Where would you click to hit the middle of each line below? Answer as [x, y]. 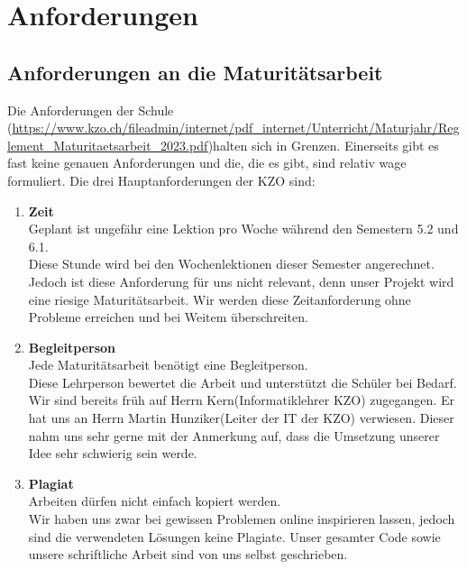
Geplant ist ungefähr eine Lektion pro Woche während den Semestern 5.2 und [243, 229]
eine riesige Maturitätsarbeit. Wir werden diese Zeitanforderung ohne [220, 299]
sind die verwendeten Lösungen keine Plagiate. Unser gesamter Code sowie [234, 536]
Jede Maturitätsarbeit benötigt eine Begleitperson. [168, 365]
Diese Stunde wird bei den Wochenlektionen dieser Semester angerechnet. [231, 264]
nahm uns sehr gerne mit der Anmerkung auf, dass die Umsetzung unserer [234, 435]
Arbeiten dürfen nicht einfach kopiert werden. [155, 501]
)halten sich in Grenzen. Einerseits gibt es [323, 145]
